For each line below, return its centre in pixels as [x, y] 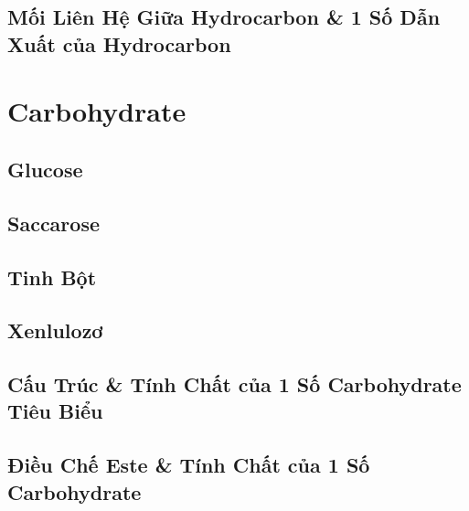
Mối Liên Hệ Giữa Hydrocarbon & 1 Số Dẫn [224, 17]
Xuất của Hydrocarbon [119, 43]
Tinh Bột [52, 277]
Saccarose [53, 223]
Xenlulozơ [55, 330]
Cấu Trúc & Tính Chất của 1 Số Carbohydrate [234, 384]
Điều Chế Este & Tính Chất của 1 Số [189, 465]
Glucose [45, 169]
